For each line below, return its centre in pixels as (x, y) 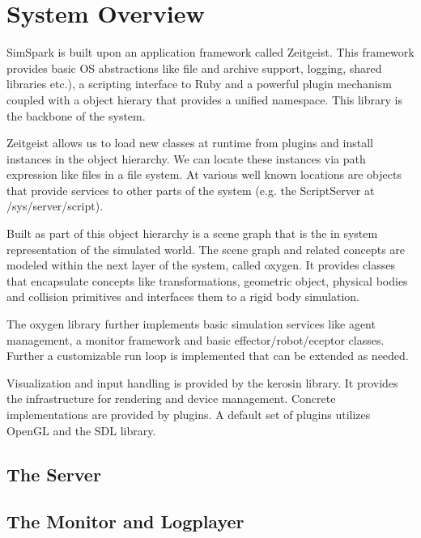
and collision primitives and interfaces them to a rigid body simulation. (183, 297)
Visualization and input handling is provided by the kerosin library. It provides (202, 382)
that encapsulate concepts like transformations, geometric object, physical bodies (207, 280)
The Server (54, 474)
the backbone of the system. (76, 115)
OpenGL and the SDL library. (81, 430)
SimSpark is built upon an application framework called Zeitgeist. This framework (210, 52)
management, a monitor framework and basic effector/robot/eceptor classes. (196, 339)
